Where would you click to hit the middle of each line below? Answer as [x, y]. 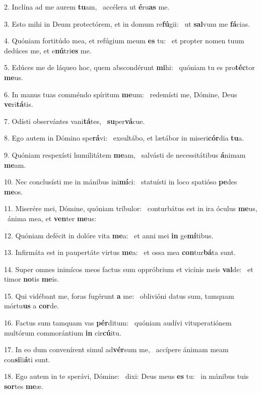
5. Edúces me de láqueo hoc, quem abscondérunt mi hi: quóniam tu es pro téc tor [129, 67]
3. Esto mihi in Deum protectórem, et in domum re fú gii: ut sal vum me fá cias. [127, 23]
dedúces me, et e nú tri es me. [48, 50]
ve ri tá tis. [19, 104]
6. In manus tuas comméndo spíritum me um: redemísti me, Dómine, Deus [121, 94]
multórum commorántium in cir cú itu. [63, 332]
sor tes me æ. [24, 386]
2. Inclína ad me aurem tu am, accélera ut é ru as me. [87, 7]
